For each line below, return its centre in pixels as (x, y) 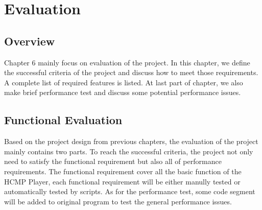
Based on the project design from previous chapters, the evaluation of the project (131, 141)
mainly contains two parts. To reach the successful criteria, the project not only (129, 151)
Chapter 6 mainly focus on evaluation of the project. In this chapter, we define (127, 62)
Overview (30, 41)
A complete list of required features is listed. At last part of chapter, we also (124, 82)
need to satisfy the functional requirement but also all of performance (113, 161)
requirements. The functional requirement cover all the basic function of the (123, 171)
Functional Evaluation (63, 120)
